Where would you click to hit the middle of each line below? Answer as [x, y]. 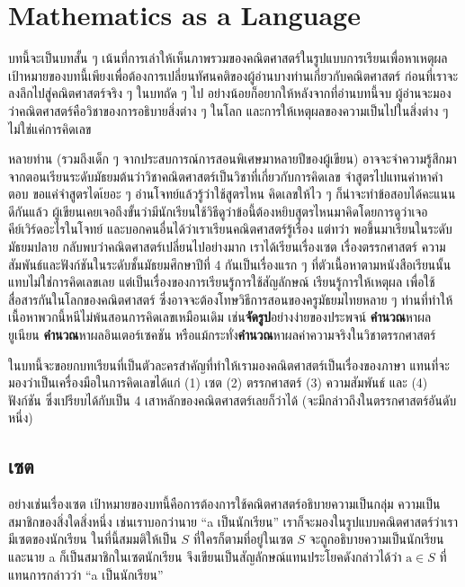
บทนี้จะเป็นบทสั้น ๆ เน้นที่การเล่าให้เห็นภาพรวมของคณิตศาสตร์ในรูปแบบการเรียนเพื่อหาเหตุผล [228, 58]
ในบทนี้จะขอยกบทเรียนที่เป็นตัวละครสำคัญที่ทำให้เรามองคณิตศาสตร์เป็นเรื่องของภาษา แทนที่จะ [229, 365]
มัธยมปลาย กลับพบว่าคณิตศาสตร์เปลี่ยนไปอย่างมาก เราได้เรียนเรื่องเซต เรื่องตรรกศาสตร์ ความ [227, 247]
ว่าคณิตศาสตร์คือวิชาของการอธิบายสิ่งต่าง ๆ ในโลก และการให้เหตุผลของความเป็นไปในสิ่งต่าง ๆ [228, 110]
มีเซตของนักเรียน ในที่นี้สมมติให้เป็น [93, 539]
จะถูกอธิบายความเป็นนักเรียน [376, 539]
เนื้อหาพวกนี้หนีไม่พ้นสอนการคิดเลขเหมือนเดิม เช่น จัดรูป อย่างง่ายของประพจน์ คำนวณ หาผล [220, 317]
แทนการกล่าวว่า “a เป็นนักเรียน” [86, 574]
